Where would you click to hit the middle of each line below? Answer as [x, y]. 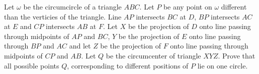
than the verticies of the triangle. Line [63, 16]
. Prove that [237, 55]
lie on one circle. [223, 65]
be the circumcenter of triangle [153, 55]
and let [80, 46]
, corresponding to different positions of [128, 65]
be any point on [188, 6]
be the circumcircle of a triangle [72, 6]
